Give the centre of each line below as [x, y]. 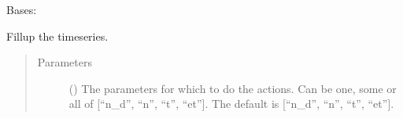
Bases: [22, 9]
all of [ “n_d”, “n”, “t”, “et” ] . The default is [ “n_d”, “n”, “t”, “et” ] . [231, 104]
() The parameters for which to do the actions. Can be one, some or [233, 88]
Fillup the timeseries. [57, 36]
